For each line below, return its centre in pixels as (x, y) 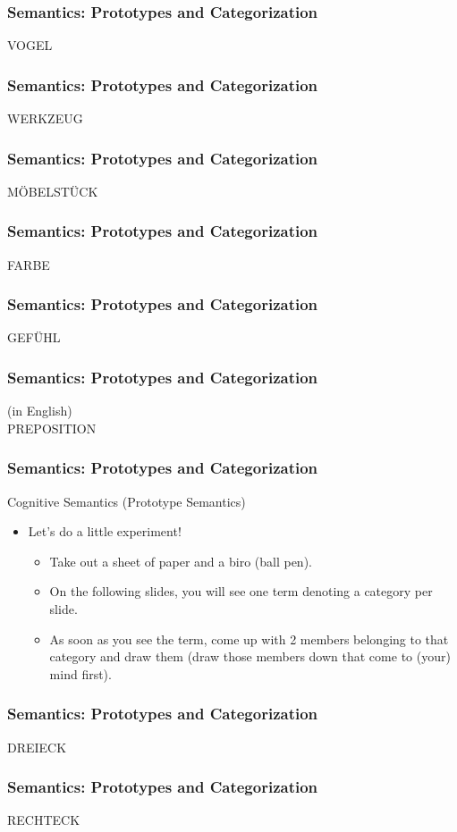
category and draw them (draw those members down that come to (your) (250, 656)
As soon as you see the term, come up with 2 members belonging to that (249, 639)
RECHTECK (44, 820)
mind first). (80, 673)
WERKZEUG (45, 118)
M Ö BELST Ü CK (53, 191)
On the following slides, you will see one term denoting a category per (241, 591)
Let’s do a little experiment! (105, 531)
